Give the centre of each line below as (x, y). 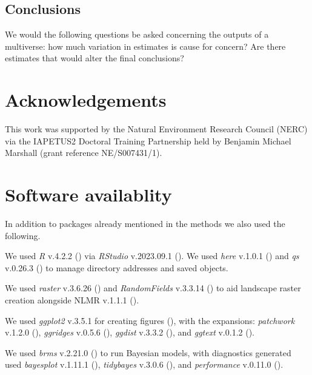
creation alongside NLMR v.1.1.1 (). (72, 299)
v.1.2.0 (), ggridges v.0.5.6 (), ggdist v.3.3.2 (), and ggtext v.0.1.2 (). (130, 332)
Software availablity (88, 194)
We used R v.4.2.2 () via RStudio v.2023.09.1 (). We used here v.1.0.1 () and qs (152, 256)
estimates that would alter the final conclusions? (95, 58)
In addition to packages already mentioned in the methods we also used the (145, 224)
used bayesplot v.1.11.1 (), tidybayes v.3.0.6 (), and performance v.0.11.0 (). (144, 364)
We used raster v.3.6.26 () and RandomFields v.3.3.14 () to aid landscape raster (153, 288)
